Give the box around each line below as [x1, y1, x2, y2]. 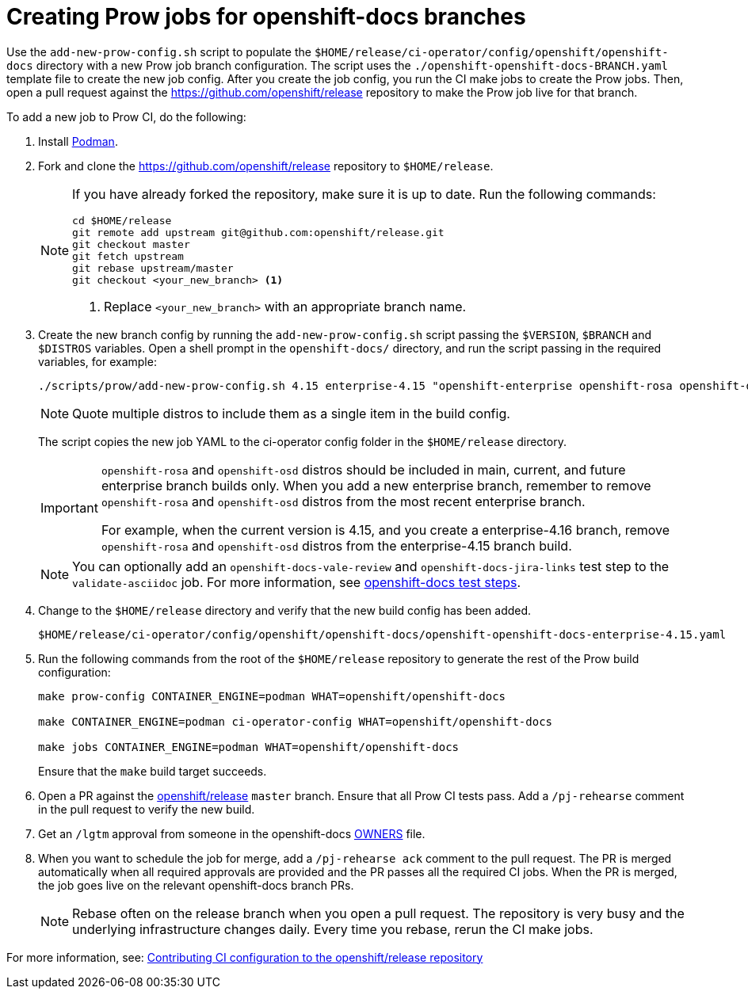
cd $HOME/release [72, 214, 172, 227]
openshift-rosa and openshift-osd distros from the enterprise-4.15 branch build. [101, 537, 572, 554]
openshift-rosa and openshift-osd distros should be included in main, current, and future [101, 461, 626, 478]
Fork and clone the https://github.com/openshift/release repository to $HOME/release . [38, 158, 494, 173]
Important [40, 499, 98, 516]
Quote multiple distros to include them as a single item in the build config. [72, 405, 510, 421]
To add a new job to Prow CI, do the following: [6, 109, 246, 124]
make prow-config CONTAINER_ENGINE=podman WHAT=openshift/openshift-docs [38, 689, 506, 703]
